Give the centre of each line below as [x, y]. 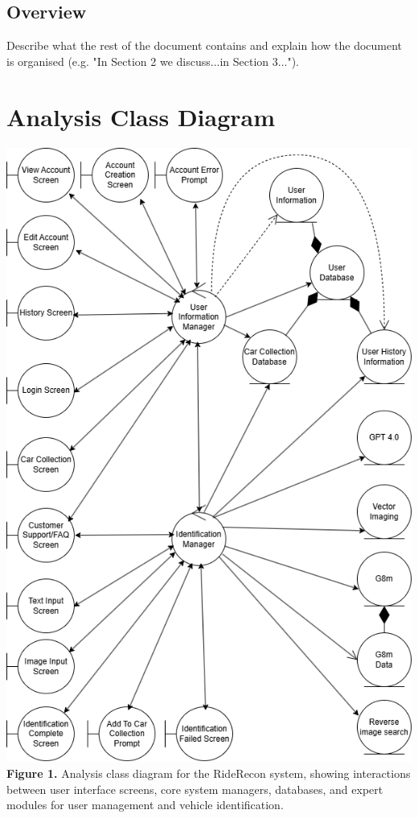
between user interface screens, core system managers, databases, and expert [195, 789]
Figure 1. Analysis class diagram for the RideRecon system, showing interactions [209, 773]
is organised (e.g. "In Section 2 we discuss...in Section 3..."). [153, 61]
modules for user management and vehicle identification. [145, 805]
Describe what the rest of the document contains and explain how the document [205, 45]
